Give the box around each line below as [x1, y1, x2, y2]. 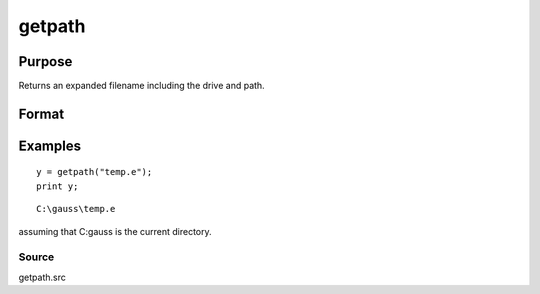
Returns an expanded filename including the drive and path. [18, 80, 265, 92]
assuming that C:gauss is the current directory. [18, 225, 212, 237]
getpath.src [18, 271, 67, 283]
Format [18, 105, 65, 122]
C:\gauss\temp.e [36, 203, 116, 215]
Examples [18, 137, 82, 154]
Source [18, 250, 55, 264]
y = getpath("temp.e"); [36, 166, 153, 178]
